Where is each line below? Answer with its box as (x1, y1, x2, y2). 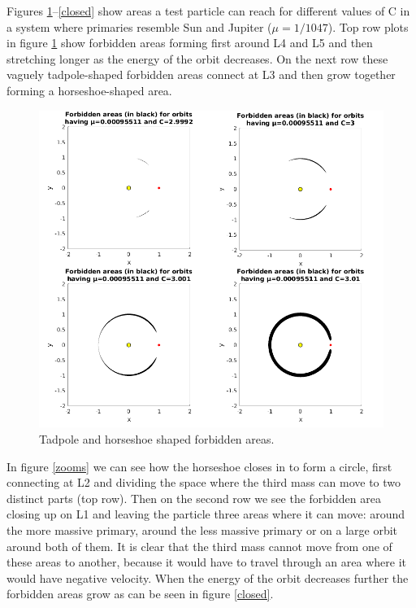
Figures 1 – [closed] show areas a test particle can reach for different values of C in (6, 2, 410, 19)
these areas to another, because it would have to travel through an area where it (6, 553, 406, 571)
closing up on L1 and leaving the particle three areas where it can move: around (6, 505, 405, 523)
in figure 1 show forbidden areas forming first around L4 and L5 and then (6, 34, 373, 51)
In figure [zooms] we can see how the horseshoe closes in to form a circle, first (6, 457, 392, 475)
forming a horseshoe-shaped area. (6, 81, 172, 98)
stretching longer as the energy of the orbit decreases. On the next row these (6, 50, 388, 67)
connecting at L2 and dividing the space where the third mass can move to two (6, 474, 401, 491)
